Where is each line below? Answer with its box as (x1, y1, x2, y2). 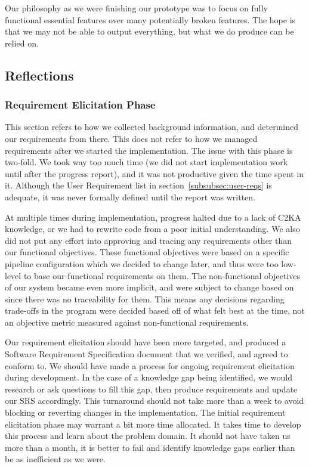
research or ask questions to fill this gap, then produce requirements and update (5, 382, 298, 395)
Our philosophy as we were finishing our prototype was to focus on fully (5, 2, 268, 14)
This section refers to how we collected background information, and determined (5, 120, 298, 133)
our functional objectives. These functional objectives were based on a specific (5, 246, 289, 258)
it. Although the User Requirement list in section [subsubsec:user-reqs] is (5, 179, 272, 191)
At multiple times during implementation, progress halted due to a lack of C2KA (5, 211, 301, 223)
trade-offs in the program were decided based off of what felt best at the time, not (5, 304, 305, 317)
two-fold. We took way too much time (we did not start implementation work (5, 156, 288, 168)
